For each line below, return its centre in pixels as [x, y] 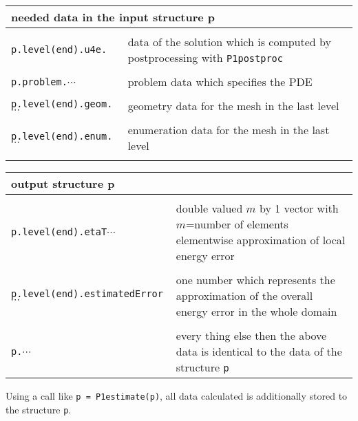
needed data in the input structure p [113, 17]
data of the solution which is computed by [229, 42]
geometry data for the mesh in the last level [233, 106]
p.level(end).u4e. [59, 50]
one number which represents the [255, 280]
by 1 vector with [299, 208]
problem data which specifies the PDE [220, 82]
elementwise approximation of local [261, 240]
